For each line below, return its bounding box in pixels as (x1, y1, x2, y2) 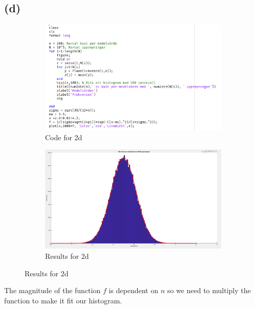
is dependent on (109, 285, 158, 296)
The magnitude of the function (4, 285, 101, 296)
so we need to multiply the (167, 285, 251, 296)
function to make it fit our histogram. (4, 295, 122, 305)
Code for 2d (45, 131, 82, 142)
